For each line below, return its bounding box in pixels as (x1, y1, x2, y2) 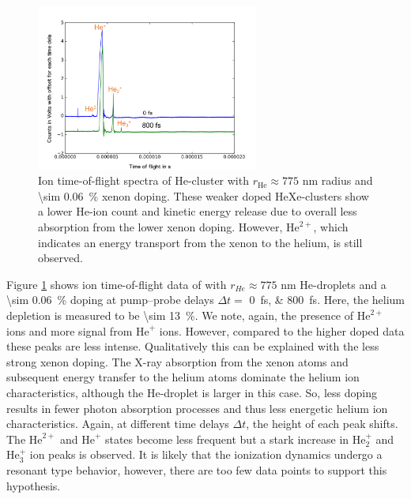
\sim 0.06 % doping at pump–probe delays (6, 291, 214, 308)
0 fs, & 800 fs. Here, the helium (249, 291, 405, 308)
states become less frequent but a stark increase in (104, 430, 349, 447)
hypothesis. (6, 477, 61, 493)
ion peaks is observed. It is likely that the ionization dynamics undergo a (29, 446, 383, 463)
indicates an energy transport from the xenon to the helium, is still (38, 234, 363, 250)
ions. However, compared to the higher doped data (159, 322, 405, 339)
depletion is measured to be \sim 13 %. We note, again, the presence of (6, 307, 354, 324)
